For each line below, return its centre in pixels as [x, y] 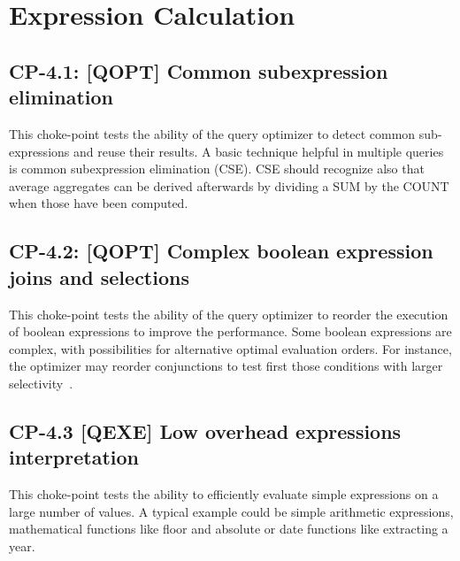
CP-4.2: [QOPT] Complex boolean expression [221, 251]
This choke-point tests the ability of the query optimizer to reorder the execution [229, 314]
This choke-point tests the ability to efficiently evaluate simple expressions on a [224, 494]
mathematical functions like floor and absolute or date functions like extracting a [229, 529]
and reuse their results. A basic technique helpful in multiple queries [258, 151]
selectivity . [41, 383]
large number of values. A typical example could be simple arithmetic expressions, [231, 511]
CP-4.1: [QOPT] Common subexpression [199, 70]
